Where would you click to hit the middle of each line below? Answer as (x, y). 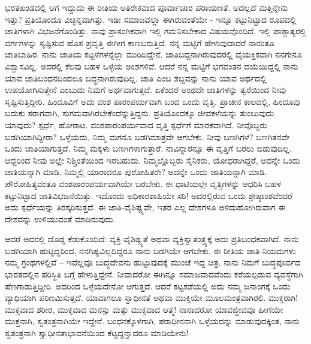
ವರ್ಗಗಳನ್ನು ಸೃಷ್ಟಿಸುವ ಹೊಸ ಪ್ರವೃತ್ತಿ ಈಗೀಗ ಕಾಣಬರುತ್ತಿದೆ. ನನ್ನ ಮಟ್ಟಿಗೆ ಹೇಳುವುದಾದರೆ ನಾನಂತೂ (140, 42)
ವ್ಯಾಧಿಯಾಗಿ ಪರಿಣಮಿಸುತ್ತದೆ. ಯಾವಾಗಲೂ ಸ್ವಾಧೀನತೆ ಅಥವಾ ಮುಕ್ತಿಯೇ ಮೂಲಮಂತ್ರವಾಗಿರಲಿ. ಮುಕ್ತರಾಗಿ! (152, 298)
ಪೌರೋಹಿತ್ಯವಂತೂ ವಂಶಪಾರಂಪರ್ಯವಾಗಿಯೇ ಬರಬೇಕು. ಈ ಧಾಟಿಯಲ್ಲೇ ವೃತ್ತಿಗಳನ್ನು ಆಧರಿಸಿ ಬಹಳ (143, 183)
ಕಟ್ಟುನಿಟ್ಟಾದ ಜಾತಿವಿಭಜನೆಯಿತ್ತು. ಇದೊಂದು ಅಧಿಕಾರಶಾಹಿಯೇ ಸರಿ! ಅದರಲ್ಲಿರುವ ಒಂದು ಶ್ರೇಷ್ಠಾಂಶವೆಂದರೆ (149, 195)
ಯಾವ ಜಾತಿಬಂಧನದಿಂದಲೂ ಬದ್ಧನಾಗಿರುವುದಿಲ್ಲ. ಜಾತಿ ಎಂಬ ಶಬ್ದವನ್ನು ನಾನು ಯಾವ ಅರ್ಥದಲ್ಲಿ (136, 78)
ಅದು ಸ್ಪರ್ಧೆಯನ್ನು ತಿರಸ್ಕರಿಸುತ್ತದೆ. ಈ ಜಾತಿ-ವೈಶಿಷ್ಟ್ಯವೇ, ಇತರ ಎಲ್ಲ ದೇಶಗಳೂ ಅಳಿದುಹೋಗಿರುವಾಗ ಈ (145, 207)
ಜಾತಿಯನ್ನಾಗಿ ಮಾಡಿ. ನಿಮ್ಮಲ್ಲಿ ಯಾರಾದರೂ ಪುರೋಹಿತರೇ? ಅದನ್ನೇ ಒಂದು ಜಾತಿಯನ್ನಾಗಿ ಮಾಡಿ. (136, 172)
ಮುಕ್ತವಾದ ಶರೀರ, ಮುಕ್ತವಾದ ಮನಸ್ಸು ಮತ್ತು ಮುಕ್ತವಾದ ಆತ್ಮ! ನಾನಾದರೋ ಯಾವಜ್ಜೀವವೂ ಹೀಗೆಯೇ (144, 309)
